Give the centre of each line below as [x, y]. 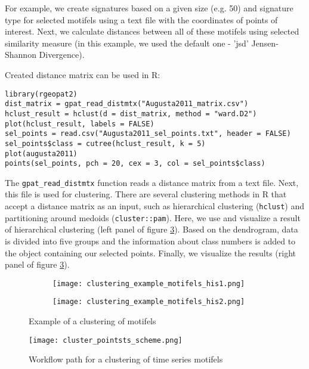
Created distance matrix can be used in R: [83, 74]
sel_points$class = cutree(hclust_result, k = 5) [105, 143]
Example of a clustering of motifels [92, 321]
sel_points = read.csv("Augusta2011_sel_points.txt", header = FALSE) [148, 134]
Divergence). [62, 55]
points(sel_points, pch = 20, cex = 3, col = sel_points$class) [135, 164]
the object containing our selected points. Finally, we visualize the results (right [150, 252]
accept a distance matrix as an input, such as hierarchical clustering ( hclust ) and [154, 206]
